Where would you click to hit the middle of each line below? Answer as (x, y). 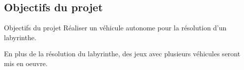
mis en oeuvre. (26, 63)
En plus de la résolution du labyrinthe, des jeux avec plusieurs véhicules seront (122, 54)
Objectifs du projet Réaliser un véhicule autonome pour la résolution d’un (115, 28)
